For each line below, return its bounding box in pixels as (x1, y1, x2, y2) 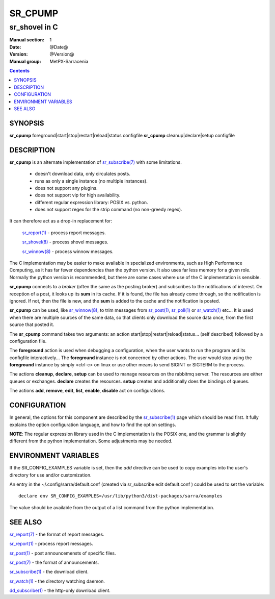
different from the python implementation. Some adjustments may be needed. (9, 438, 173, 444)
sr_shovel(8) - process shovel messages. (22, 239, 109, 245)
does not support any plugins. (35, 185, 98, 191)
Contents (9, 67, 30, 73)
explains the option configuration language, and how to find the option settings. (9, 421, 177, 428)
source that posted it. (9, 321, 54, 328)
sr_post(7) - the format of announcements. (9, 559, 99, 565)
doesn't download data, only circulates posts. (35, 171, 131, 177)
